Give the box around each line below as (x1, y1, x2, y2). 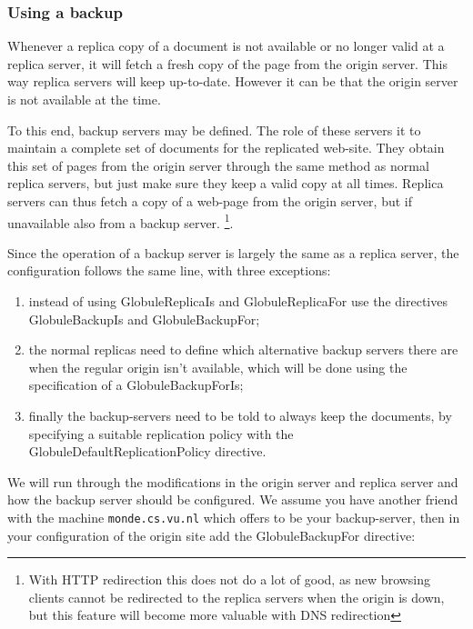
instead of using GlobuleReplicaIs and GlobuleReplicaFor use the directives (28, 292, 448, 310)
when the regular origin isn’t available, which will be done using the (28, 357, 408, 376)
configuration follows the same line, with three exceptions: (7, 261, 331, 280)
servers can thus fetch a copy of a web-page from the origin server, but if (7, 191, 413, 210)
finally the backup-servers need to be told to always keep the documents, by (28, 405, 452, 424)
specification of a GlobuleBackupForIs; (28, 375, 244, 394)
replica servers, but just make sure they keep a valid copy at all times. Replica (7, 174, 444, 193)
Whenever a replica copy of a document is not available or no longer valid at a (7, 36, 445, 55)
